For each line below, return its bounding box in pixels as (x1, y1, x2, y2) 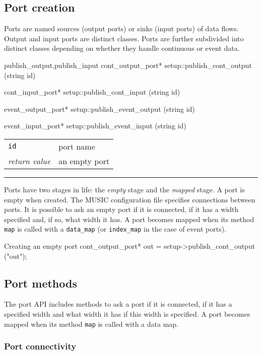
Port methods (4, 275, 77, 291)
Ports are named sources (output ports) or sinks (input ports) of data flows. (4, 23, 239, 34)
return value (8, 155, 51, 167)
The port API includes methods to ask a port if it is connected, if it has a (4, 299, 232, 309)
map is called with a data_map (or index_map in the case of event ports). (4, 224, 226, 234)
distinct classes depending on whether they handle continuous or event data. (4, 43, 240, 53)
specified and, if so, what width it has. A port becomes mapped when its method (4, 214, 254, 224)
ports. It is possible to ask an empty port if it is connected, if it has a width (4, 204, 239, 215)
